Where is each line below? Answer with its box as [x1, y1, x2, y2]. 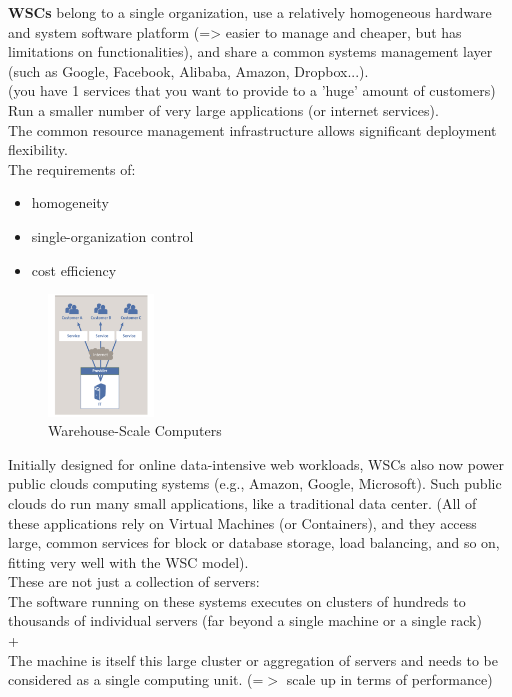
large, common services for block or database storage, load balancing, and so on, [8, 532, 500, 553]
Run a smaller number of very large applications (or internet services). [8, 99, 439, 120]
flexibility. [8, 139, 68, 160]
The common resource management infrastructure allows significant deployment [8, 119, 497, 140]
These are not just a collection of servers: [8, 571, 260, 592]
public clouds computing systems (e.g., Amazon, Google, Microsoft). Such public [8, 473, 502, 494]
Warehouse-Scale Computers [48, 420, 222, 441]
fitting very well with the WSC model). [8, 551, 249, 572]
